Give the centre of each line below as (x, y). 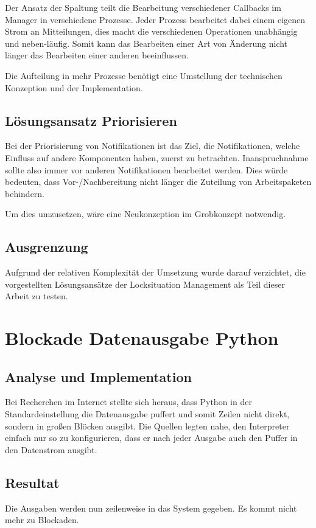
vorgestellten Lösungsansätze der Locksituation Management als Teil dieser (145, 284)
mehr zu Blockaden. (42, 520)
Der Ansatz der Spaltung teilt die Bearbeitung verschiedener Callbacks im (143, 7)
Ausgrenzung (47, 247)
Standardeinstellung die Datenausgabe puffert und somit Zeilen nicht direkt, (147, 414)
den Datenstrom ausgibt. (51, 449)
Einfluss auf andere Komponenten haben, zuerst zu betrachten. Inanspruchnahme (157, 157)
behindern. (25, 193)
